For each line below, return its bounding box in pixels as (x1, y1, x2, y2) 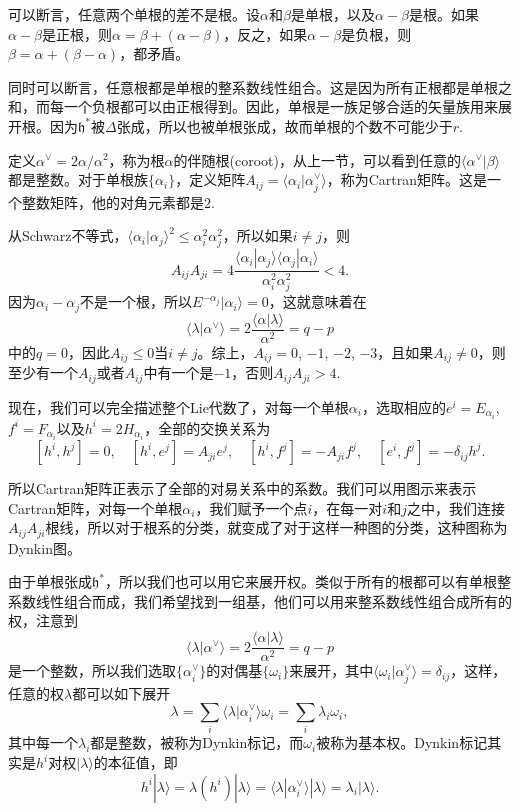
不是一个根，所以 (80, 291, 193, 312)
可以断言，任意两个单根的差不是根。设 (8, 4, 260, 24)
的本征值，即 (93, 752, 178, 773)
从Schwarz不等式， (8, 225, 128, 246)
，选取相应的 (362, 396, 446, 417)
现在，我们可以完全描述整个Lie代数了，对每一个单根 (8, 396, 349, 417)
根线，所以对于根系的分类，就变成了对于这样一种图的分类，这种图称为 (45, 517, 508, 538)
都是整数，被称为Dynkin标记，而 (90, 732, 304, 753)
